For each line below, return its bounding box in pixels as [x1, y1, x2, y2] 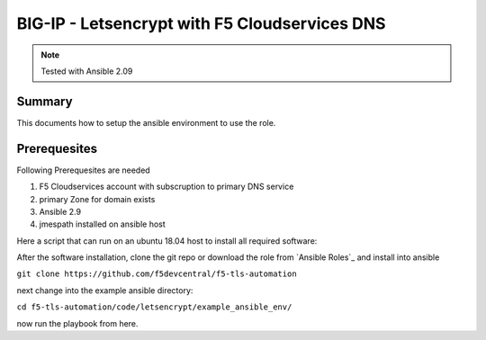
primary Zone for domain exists [39, 193, 156, 204]
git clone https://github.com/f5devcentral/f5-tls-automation [16, 269, 297, 279]
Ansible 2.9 [39, 206, 81, 217]
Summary [16, 94, 73, 109]
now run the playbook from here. [16, 318, 139, 328]
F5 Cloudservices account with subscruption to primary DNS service [39, 181, 294, 192]
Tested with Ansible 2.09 [40, 66, 133, 76]
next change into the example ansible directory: [16, 284, 193, 296]
